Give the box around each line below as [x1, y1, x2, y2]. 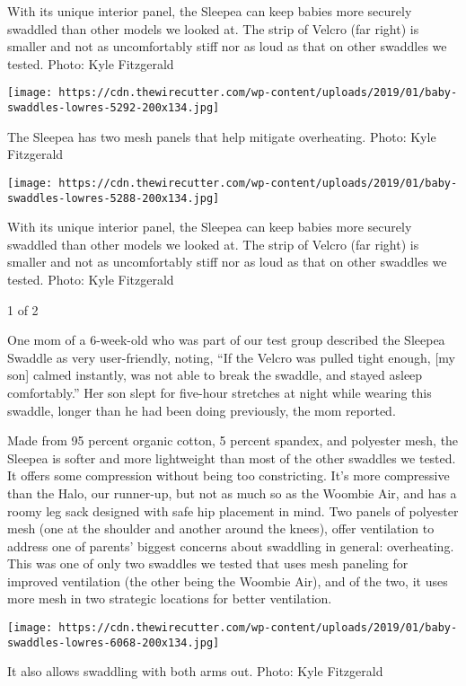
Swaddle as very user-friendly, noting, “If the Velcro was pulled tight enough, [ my [7, 347, 455, 366]
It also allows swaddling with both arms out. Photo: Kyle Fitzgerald [7, 662, 383, 681]
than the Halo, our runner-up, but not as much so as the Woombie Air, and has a [7, 483, 457, 502]
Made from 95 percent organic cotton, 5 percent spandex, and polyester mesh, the [7, 431, 459, 450]
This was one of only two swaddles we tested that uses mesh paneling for [7, 554, 409, 573]
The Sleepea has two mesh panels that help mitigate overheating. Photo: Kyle [7, 127, 436, 145]
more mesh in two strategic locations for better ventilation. [7, 589, 332, 608]
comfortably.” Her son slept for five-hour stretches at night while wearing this [7, 383, 432, 401]
